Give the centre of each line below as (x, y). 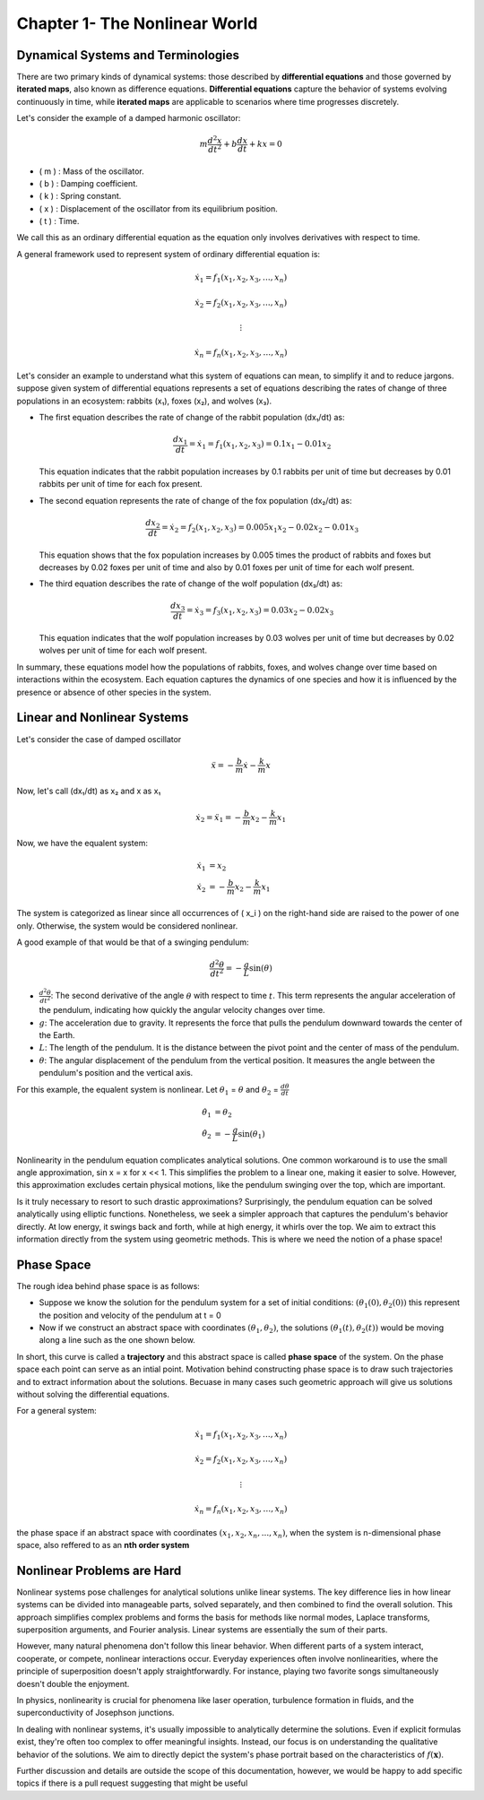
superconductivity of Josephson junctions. (95, 1713)
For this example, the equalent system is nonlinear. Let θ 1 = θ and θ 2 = (147, 1090)
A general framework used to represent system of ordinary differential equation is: (169, 254)
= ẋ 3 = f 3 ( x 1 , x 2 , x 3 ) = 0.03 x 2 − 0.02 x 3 (260, 611)
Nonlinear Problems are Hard (99, 1570)
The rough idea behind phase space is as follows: (108, 1285)
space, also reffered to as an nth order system (103, 1545)
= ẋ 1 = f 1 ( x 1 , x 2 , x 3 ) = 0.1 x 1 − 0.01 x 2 (260, 446)
